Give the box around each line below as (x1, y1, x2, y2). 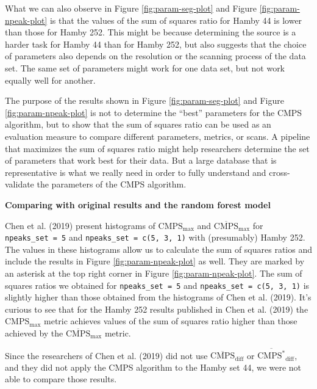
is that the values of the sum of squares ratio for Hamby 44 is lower (49, 13, 302, 26)
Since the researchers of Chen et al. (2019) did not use (5, 349, 208, 362)
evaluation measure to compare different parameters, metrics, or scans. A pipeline (5, 129, 310, 142)
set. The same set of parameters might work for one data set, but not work (5, 61, 285, 74)
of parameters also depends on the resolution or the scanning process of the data (5, 49, 306, 62)
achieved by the (5, 326, 63, 339)
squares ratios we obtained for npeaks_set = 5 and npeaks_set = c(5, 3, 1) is (5, 278, 310, 291)
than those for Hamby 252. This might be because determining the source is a (5, 26, 296, 38)
